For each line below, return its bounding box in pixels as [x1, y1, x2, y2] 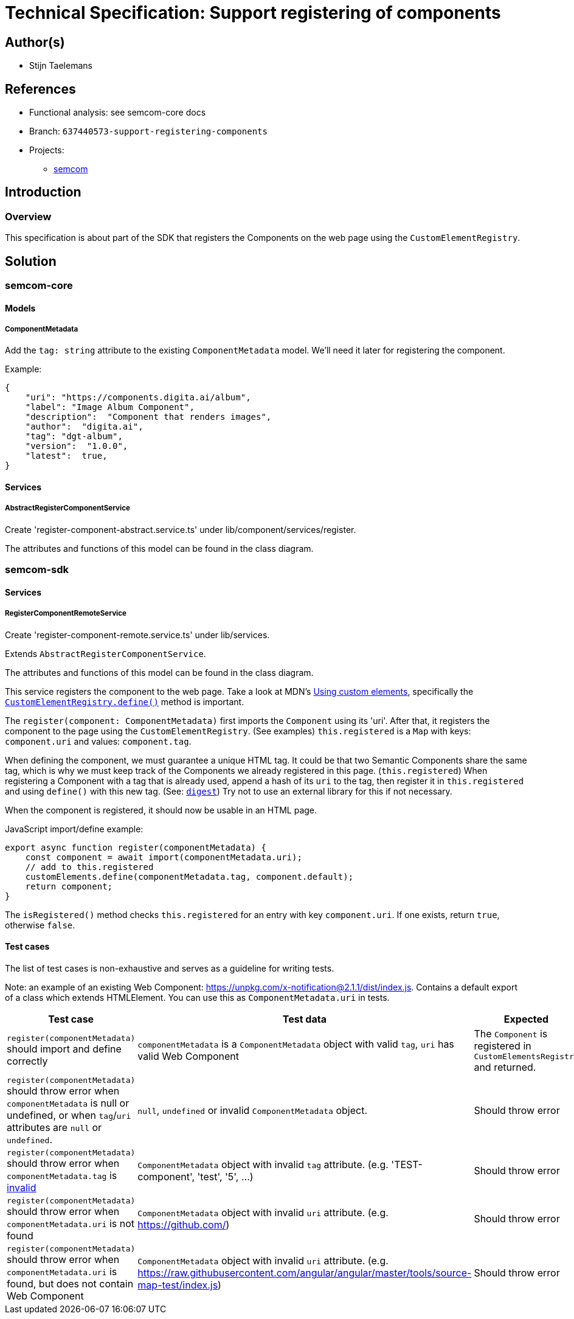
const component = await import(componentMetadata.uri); [25, 852, 302, 862]
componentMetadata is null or [7, 1096, 130, 1109]
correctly [7, 1054, 48, 1067]
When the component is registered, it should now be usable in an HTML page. [5, 804, 317, 815]
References [5, 81, 76, 97]
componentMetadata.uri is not [7, 1217, 134, 1230]
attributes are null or [7, 1121, 102, 1133]
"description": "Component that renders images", [25, 412, 272, 422]
